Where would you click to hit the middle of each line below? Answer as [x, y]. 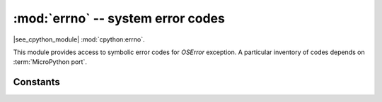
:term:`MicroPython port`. [50, 62]
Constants [36, 82]
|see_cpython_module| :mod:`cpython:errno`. [79, 39]
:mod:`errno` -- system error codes [119, 18]
